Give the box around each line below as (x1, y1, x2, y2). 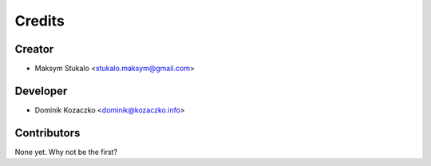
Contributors (14, 126, 81, 140)
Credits (14, 12, 65, 30)
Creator (14, 42, 54, 56)
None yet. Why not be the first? (14, 147, 118, 156)
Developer (14, 84, 68, 97)
